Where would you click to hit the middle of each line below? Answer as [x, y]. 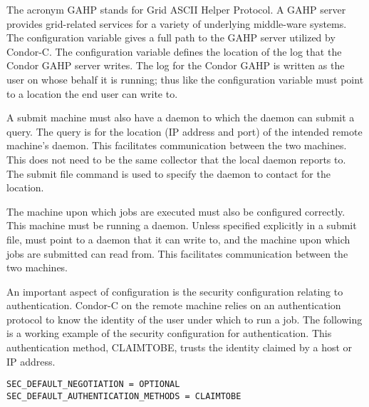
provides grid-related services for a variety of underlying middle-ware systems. [177, 23]
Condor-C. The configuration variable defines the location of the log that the [174, 51]
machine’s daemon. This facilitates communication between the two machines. [177, 145]
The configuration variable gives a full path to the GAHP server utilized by [171, 37]
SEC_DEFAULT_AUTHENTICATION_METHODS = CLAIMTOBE [124, 396]
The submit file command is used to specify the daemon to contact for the [168, 173]
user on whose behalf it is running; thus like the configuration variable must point [185, 79]
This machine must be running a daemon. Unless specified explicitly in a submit [182, 225]
